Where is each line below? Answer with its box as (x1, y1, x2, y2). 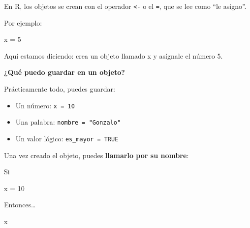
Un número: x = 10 (15, 100, 75, 110)
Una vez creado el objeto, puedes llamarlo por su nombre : (4, 150, 189, 160)
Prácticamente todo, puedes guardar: (4, 84, 115, 94)
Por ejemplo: (4, 17, 42, 28)
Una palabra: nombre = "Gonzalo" (15, 117, 121, 127)
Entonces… (4, 199, 36, 210)
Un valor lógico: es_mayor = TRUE (15, 133, 119, 143)
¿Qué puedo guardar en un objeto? (4, 67, 125, 77)
